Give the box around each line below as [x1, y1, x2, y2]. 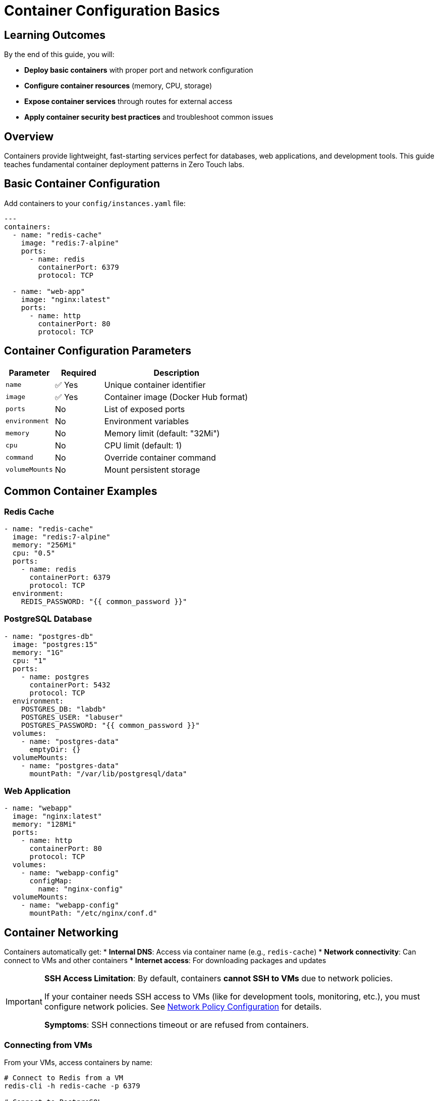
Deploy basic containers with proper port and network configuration [24, 66, 253, 75]
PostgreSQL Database [4, 614, 92, 624]
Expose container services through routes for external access [24, 97, 233, 106]
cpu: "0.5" [12, 548, 56, 557]
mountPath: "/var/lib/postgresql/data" [29, 769, 187, 778]
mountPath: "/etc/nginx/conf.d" [29, 909, 157, 918]
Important [6, 996, 42, 1007]
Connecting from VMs [4, 1039, 92, 1050]
